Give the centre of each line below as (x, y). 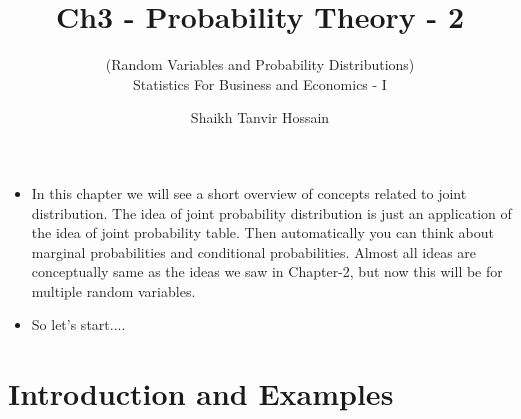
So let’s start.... (78, 324)
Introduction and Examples (201, 393)
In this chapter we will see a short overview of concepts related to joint (249, 192)
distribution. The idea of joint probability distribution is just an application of (271, 212)
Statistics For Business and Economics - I (260, 83)
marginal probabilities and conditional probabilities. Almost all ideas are (254, 251)
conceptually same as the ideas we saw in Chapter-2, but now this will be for (267, 271)
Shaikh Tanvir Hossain (260, 117)
